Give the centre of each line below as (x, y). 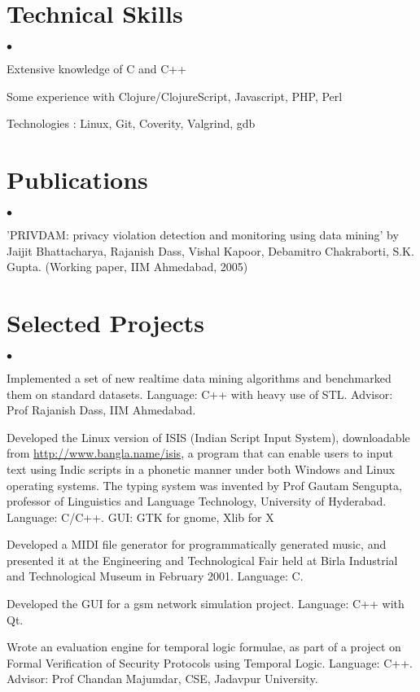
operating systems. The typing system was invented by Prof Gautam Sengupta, (204, 485)
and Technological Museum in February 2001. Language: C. (155, 576)
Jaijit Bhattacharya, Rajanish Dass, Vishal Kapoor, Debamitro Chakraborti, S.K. (210, 250)
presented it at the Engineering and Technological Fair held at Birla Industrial (202, 560)
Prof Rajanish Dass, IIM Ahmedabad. (101, 410)
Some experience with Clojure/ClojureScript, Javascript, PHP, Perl (175, 96)
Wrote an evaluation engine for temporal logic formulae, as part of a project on (204, 647)
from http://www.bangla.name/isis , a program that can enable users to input (200, 453)
